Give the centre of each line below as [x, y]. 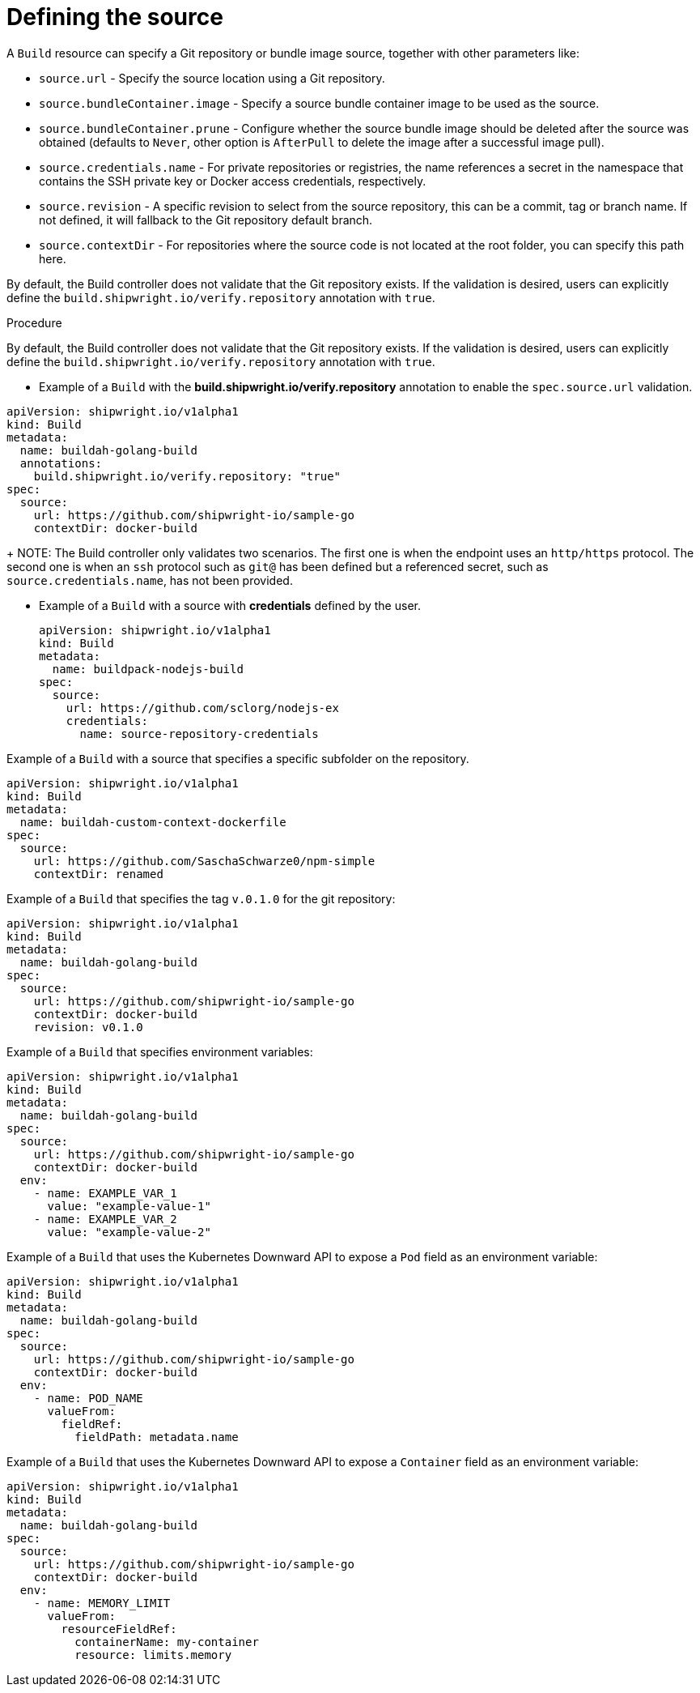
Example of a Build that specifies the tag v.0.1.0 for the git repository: [201, 898]
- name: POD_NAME [88, 1398]
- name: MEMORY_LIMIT [102, 1603]
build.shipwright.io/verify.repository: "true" [187, 476]
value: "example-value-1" [129, 1206]
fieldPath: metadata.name [157, 1437]
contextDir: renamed [98, 874]
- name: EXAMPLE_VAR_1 [105, 1193]
